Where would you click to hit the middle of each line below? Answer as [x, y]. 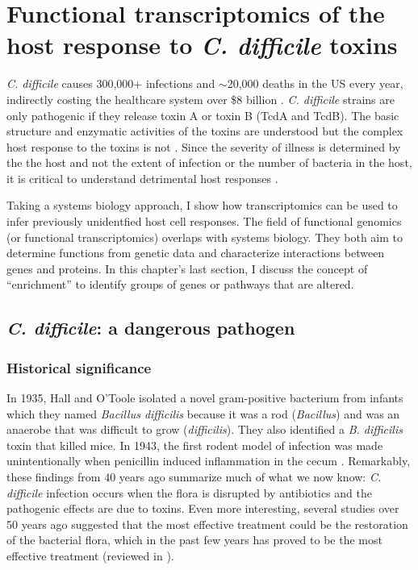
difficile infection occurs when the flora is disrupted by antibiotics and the [189, 492]
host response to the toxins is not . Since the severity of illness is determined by [204, 146]
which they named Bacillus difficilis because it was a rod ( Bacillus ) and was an [203, 413]
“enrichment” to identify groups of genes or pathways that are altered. [180, 284]
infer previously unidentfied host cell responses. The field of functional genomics [204, 221]
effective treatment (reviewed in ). [90, 555]
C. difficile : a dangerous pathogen [151, 328]
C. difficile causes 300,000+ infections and [111, 83]
